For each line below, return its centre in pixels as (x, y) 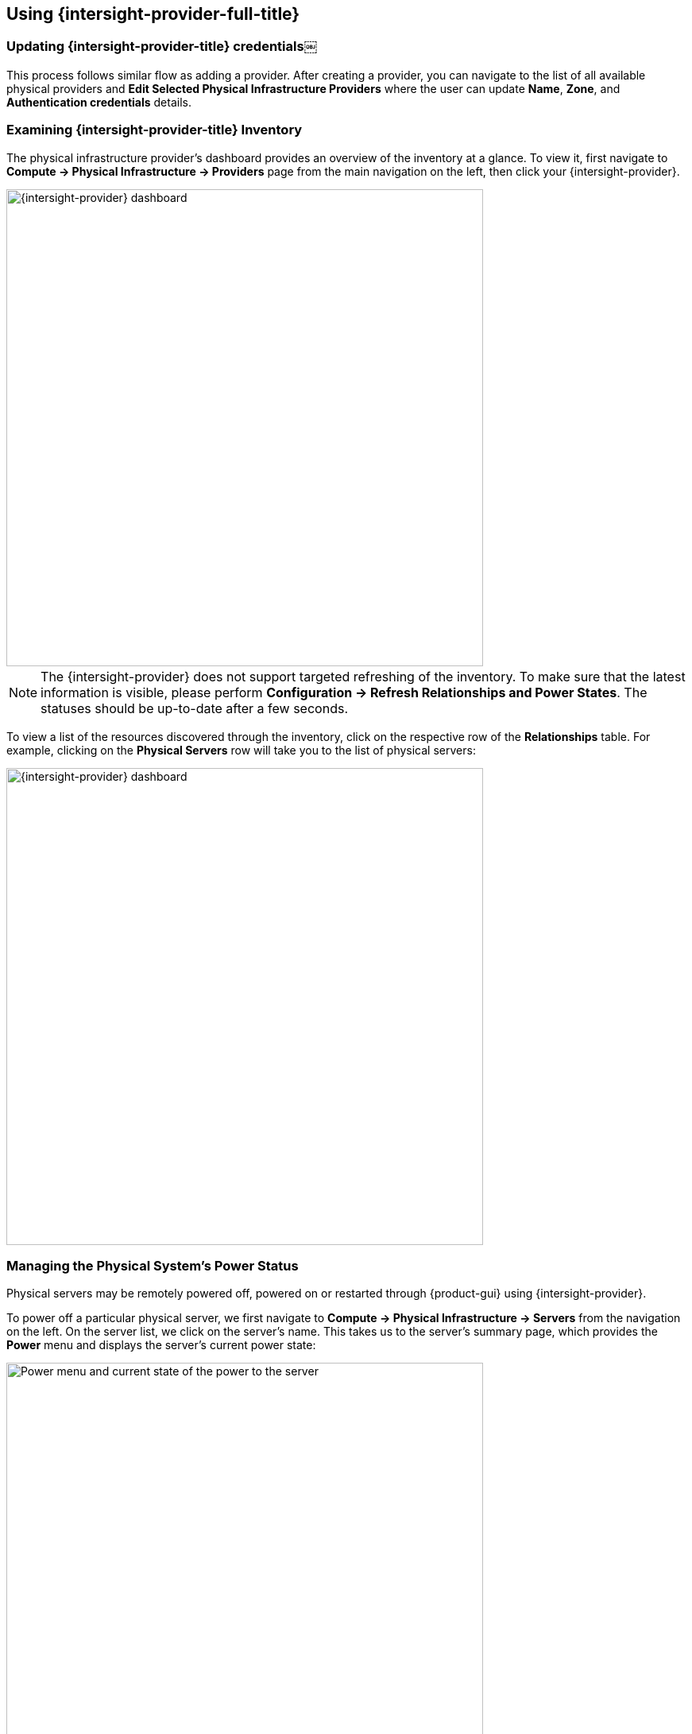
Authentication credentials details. (99, 102)
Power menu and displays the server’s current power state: (161, 1345)
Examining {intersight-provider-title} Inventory (155, 130)
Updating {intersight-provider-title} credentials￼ (162, 47)
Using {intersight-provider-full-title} (153, 14)
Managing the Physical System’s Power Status (153, 1265)
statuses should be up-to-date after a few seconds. (194, 708)
